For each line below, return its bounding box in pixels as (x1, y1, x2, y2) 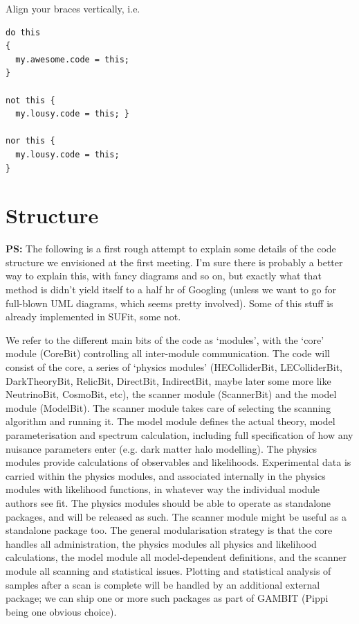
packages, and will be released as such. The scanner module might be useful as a (6, 509, 347, 523)
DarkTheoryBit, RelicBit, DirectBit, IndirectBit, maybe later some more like (6, 373, 331, 388)
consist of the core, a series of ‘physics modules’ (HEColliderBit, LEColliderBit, (6, 360, 342, 374)
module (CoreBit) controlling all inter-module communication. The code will (6, 346, 330, 361)
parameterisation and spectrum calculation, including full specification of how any (6, 427, 353, 442)
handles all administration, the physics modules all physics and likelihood (6, 536, 317, 551)
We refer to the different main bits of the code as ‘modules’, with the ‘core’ (6, 332, 324, 347)
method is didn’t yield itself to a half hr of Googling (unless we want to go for (6, 282, 337, 297)
